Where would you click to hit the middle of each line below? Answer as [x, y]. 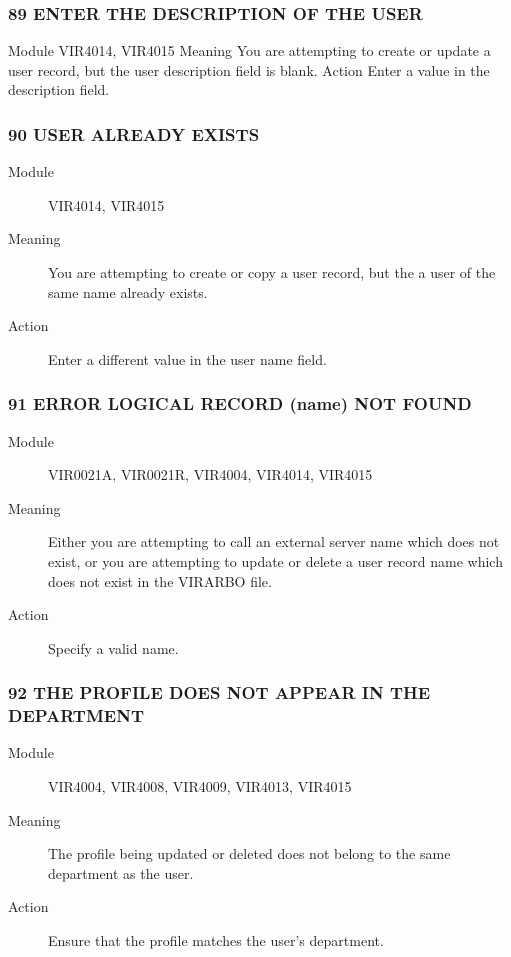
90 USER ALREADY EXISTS [134, 133]
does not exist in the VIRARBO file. [160, 580]
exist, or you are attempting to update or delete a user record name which [275, 560]
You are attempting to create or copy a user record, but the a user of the [272, 272]
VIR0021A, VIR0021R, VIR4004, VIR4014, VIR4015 [210, 474]
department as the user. [121, 872]
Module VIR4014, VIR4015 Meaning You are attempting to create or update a [249, 50]
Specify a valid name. [113, 647]
